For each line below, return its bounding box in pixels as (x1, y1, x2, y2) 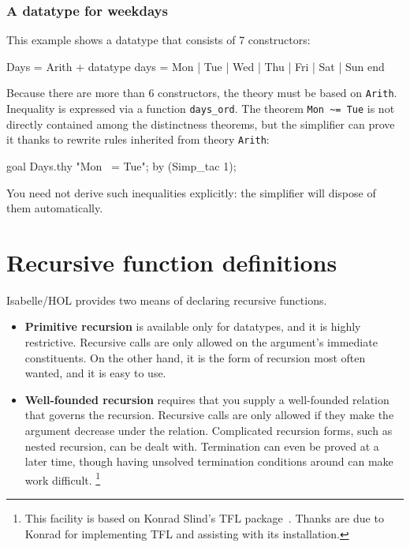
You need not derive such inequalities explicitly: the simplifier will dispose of (6, 184, 376, 200)
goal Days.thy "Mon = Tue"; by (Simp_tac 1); (6, 157, 237, 174)
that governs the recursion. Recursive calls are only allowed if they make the (24, 407, 394, 423)
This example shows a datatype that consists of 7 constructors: (6, 32, 311, 48)
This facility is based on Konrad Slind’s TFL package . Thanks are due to (24, 510, 384, 526)
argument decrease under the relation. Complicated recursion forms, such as (24, 422, 393, 439)
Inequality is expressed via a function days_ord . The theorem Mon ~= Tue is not (6, 100, 395, 117)
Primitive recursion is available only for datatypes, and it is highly (24, 318, 361, 335)
